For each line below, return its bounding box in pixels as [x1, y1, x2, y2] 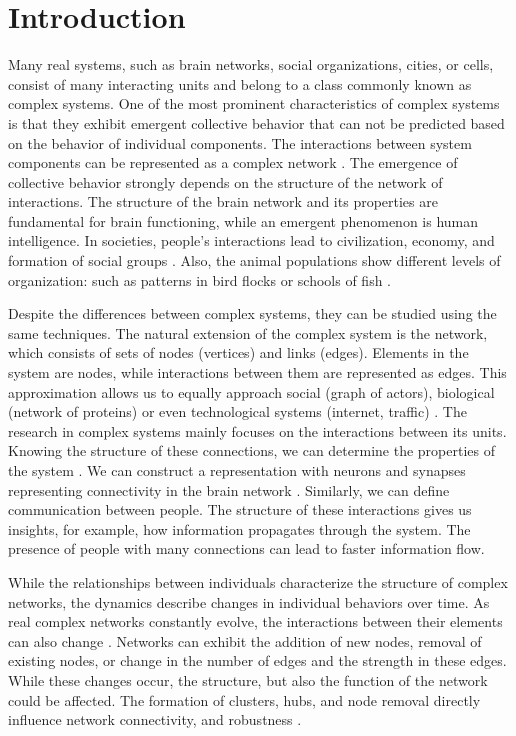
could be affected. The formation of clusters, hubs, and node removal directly [8, 689, 481, 710]
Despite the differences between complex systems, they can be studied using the [8, 303, 497, 324]
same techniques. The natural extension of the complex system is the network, [8, 322, 488, 343]
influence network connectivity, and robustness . [8, 709, 302, 730]
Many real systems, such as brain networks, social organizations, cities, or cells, [8, 54, 494, 75]
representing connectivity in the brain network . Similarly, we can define [8, 479, 450, 500]
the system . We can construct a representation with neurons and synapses [8, 460, 466, 480]
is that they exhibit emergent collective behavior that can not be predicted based [8, 112, 505, 133]
